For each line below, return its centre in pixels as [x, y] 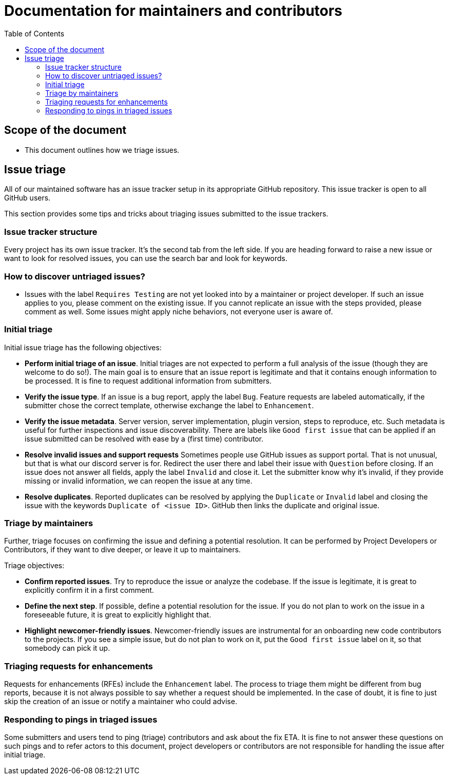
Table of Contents [34, 33]
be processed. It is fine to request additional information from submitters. [148, 381]
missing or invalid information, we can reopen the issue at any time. [139, 481]
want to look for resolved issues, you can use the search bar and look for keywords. [146, 258]
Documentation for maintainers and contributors [173, 11]
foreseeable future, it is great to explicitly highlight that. [118, 615]
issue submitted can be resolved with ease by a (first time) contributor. [144, 438]
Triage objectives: [34, 566]
